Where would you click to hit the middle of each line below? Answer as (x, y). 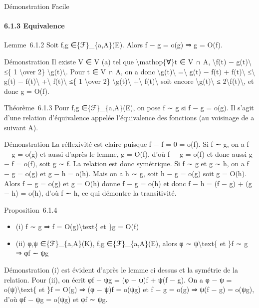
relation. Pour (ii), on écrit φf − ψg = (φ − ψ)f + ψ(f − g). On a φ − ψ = (118, 279)
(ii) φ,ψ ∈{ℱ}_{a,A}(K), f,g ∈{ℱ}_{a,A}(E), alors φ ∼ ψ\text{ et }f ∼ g (132, 243)
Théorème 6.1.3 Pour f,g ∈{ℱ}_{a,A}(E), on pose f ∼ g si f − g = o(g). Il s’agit (129, 108)
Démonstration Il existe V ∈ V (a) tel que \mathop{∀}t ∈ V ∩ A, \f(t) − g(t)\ (128, 61)
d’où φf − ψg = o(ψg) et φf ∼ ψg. (56, 299)
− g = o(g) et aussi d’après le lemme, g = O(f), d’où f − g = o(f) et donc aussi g (128, 154)
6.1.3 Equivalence (34, 26)
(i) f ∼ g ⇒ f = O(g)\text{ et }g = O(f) (77, 226)
